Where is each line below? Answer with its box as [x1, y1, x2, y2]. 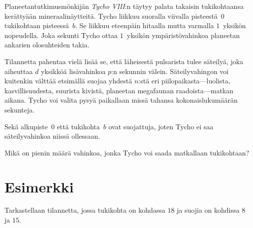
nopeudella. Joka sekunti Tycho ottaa [4, 30, 118, 40]
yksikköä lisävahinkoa [41, 66, 106, 76]
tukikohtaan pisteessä [4, 20, 69, 31]
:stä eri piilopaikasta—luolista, [138, 76, 230, 86]
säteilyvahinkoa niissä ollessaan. [4, 131, 100, 141]
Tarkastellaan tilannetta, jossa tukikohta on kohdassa [4, 205, 165, 215]
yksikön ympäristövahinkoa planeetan [126, 30, 240, 40]
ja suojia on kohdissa [177, 205, 240, 215]
